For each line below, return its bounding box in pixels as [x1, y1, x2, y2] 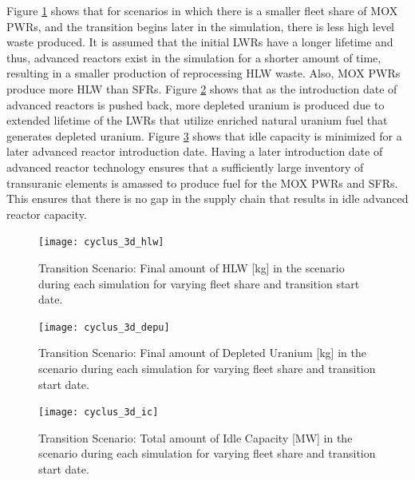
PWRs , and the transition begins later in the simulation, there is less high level [6, 18, 394, 34]
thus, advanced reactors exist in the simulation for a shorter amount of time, [6, 49, 381, 65]
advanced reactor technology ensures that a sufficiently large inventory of [6, 158, 364, 175]
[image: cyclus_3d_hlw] [38, 236, 164, 248]
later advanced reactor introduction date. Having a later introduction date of [6, 143, 383, 160]
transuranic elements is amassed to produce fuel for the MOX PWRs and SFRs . [6, 174, 398, 191]
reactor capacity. [6, 205, 87, 222]
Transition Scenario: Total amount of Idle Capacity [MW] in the [38, 429, 353, 446]
